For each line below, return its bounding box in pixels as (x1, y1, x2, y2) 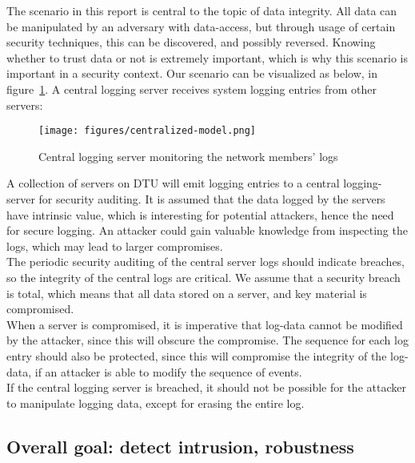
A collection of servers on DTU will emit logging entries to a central (6, 175, 340, 191)
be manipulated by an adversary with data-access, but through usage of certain (6, 18, 396, 34)
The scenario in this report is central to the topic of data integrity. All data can (6, 2, 397, 18)
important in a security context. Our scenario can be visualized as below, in (6, 65, 378, 82)
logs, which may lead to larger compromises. (6, 237, 223, 254)
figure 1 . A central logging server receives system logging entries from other (6, 80, 377, 97)
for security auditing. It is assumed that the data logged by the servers (38, 191, 385, 207)
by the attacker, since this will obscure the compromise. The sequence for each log (6, 332, 409, 348)
